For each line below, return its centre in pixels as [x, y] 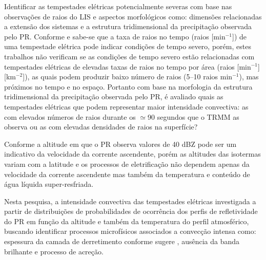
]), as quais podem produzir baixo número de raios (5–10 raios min [128, 77]
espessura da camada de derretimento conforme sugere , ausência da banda [122, 241]
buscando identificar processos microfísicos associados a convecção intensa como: [130, 231]
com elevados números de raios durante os [70, 116]
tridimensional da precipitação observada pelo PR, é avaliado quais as [114, 96]
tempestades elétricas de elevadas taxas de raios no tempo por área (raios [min [128, 66]
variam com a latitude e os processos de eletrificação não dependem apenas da [127, 164]
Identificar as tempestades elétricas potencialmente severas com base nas [118, 6]
